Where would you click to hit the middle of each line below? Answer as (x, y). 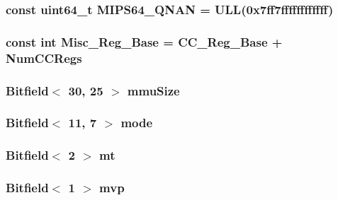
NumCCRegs (44, 58)
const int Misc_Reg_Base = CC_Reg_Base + (144, 41)
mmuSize (153, 90)
